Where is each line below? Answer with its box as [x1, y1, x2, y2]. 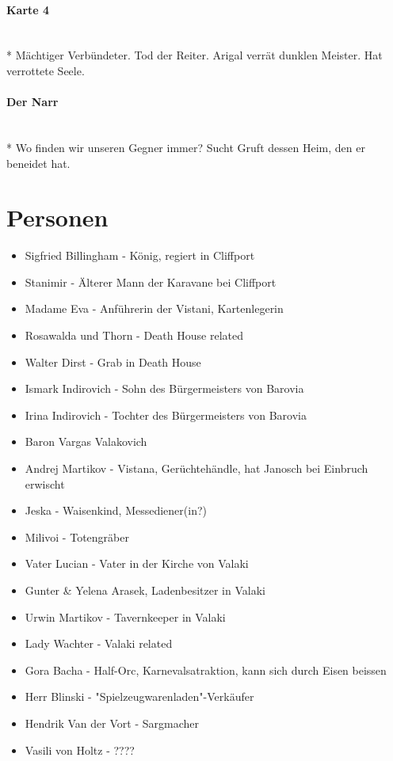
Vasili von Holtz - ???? [25, 741, 135, 758]
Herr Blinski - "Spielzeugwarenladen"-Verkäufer [25, 688, 254, 705]
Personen [6, 201, 109, 234]
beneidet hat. [6, 154, 71, 171]
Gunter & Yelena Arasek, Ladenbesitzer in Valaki [25, 582, 265, 598]
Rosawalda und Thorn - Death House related [25, 327, 243, 344]
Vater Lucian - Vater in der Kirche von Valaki [25, 555, 249, 572]
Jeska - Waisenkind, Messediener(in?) [25, 502, 208, 519]
